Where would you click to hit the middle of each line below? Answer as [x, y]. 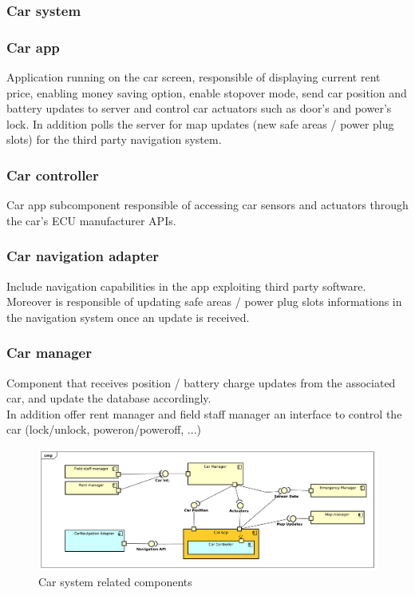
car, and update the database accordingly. [109, 398]
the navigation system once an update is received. [128, 317]
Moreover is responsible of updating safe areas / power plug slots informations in [204, 301]
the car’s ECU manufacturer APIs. [91, 220]
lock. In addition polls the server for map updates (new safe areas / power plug [200, 123]
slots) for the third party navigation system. [114, 139]
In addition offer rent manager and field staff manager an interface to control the [204, 413]
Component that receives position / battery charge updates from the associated [201, 382]
